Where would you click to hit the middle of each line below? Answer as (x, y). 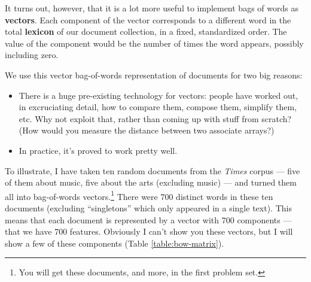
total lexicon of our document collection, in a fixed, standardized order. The (146, 31)
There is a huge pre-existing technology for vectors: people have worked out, (158, 95)
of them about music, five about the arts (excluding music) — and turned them (151, 182)
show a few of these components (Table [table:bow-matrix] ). (115, 243)
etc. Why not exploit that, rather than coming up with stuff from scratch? (155, 118)
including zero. (32, 55)
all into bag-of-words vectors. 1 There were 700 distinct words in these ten (139, 195)
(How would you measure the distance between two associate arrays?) (147, 130)
